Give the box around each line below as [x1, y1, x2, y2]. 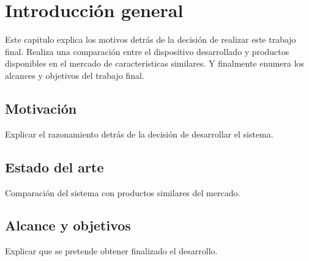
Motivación [5, 98, 77, 117]
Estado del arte [5, 157, 104, 176]
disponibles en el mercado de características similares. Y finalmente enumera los [5, 57, 305, 70]
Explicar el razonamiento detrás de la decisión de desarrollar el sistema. [5, 127, 274, 140]
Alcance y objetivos [5, 216, 131, 235]
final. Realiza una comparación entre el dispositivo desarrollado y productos [5, 45, 289, 57]
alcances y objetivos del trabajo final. [5, 68, 144, 81]
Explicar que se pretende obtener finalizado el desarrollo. [5, 244, 218, 257]
